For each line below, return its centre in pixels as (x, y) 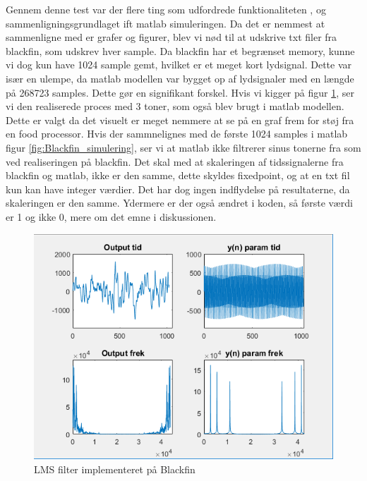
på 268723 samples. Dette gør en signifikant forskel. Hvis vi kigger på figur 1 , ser (180, 92)
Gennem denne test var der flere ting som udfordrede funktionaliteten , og (166, 9)
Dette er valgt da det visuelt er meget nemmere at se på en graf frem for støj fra (180, 120)
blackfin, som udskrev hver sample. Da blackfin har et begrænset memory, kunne (180, 50)
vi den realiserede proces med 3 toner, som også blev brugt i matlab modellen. (175, 106)
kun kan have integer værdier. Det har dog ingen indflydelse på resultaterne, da (178, 189)
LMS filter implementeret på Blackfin (115, 469)
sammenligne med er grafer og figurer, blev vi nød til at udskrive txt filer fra (172, 37)
